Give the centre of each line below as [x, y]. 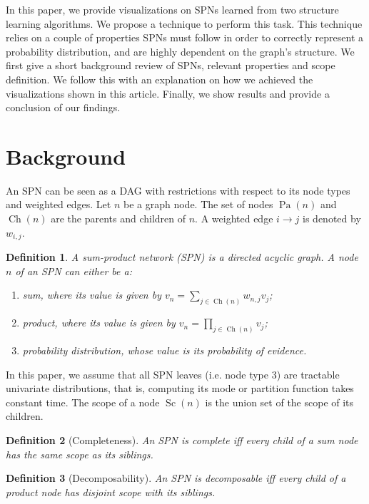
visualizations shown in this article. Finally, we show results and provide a [168, 93]
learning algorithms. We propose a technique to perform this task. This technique [184, 23]
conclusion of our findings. [63, 107]
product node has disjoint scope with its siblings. [111, 492]
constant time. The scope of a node [83, 402]
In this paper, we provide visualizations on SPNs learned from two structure [172, 9]
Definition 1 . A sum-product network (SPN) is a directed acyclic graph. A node [182, 257]
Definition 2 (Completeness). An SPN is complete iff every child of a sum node [182, 439]
